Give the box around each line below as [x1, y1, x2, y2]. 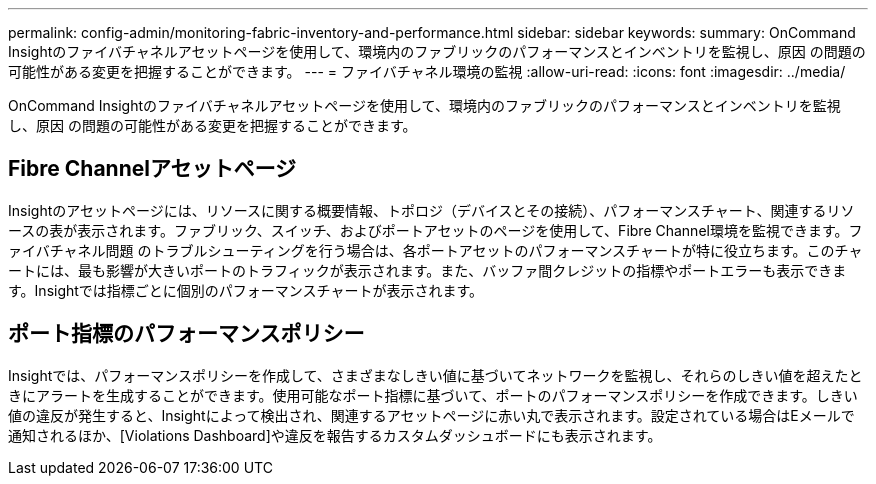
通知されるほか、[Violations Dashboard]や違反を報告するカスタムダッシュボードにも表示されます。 [8, 426, 662, 444]
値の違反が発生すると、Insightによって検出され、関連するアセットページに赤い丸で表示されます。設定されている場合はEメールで [8, 406, 855, 424]
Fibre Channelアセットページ [8, 156, 297, 182]
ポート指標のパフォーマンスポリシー [8, 321, 365, 347]
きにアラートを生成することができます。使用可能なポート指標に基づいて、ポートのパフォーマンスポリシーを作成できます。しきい [8, 386, 858, 404]
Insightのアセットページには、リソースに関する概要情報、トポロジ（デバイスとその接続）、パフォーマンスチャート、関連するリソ [8, 201, 855, 219]
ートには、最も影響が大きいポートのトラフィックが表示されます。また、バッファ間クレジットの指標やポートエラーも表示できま [8, 261, 847, 279]
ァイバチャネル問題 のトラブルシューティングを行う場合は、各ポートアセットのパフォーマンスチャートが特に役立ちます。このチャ [8, 241, 863, 259]
